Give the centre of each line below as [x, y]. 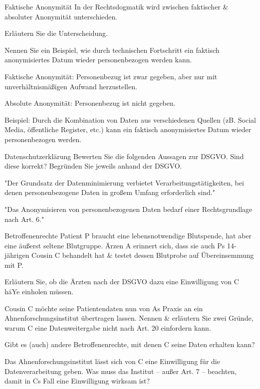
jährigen [17, 255]
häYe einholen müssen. [39, 292]
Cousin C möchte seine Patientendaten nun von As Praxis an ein [104, 308]
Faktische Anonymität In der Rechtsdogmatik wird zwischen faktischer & [117, 6]
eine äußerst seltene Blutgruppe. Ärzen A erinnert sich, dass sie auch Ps [115, 245]
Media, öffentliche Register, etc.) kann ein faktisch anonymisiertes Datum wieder [128, 129]
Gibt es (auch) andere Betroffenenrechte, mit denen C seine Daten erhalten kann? [130, 344]
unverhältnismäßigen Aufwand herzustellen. [71, 86]
